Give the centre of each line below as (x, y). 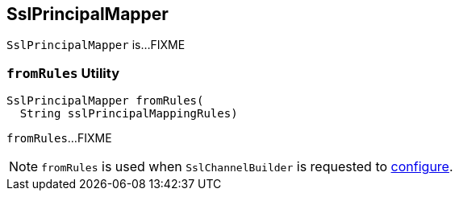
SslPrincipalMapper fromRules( (105, 101)
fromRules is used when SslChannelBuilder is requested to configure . (247, 167)
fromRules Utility (63, 73)
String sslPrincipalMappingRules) (129, 114)
